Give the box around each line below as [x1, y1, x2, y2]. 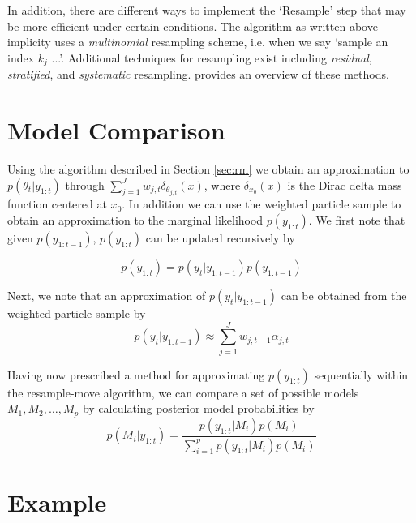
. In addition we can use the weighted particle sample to [122, 195, 401, 212]
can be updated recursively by [145, 229, 295, 246]
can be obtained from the [281, 286, 407, 303]
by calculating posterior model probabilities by [82, 400, 315, 417]
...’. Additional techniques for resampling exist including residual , [51, 49, 372, 66]
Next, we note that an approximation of [7, 286, 206, 303]
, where [204, 176, 241, 193]
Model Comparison [7, 114, 225, 147]
